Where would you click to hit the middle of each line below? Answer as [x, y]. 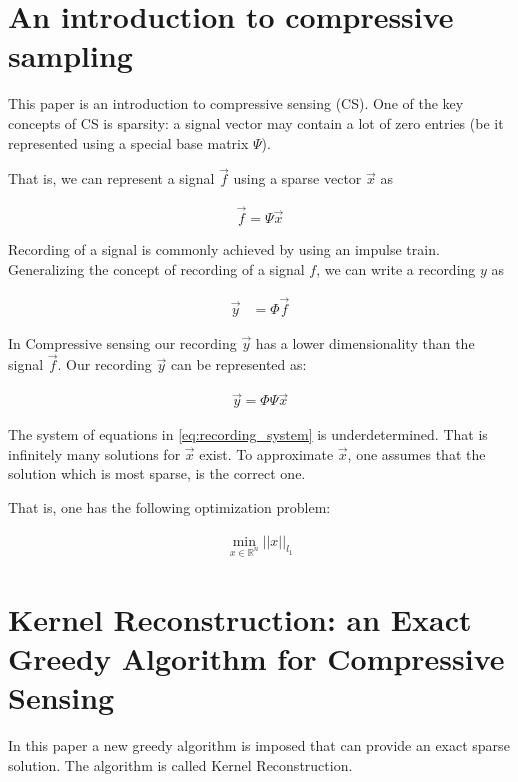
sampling [70, 55]
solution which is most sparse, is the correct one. [157, 473]
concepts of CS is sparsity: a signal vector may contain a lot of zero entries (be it [256, 122]
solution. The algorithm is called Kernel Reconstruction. [180, 764]
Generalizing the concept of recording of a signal [156, 268]
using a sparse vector [297, 178]
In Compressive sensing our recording [122, 342]
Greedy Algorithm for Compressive [256, 657]
